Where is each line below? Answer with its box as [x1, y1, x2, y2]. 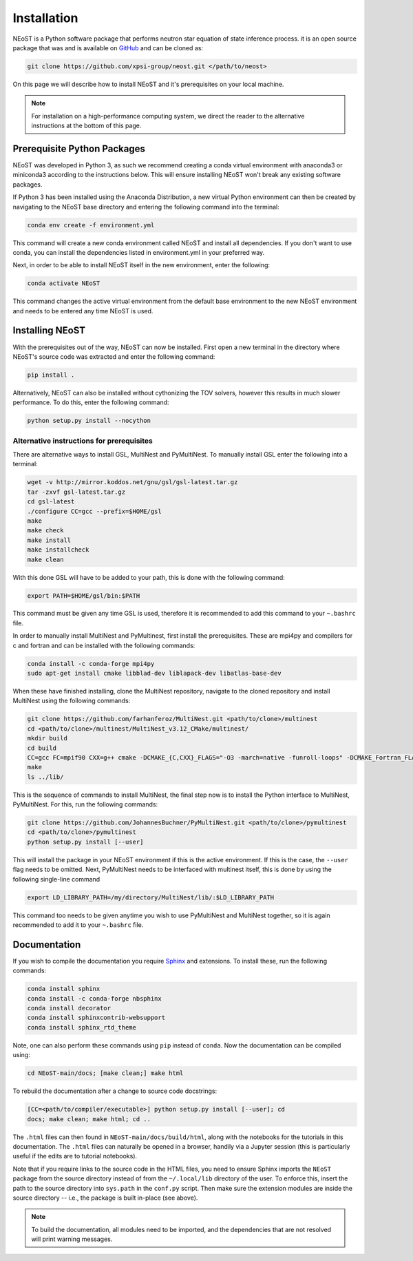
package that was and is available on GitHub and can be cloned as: [12, 43, 203, 52]
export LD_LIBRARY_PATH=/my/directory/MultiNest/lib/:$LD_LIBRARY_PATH [27, 893, 275, 902]
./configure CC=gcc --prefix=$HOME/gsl [27, 507, 162, 515]
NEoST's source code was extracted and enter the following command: [12, 352, 215, 361]
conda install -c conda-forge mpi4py [27, 660, 155, 667]
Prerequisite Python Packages [12, 143, 146, 154]
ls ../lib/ [27, 773, 64, 781]
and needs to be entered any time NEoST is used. [12, 306, 153, 315]
